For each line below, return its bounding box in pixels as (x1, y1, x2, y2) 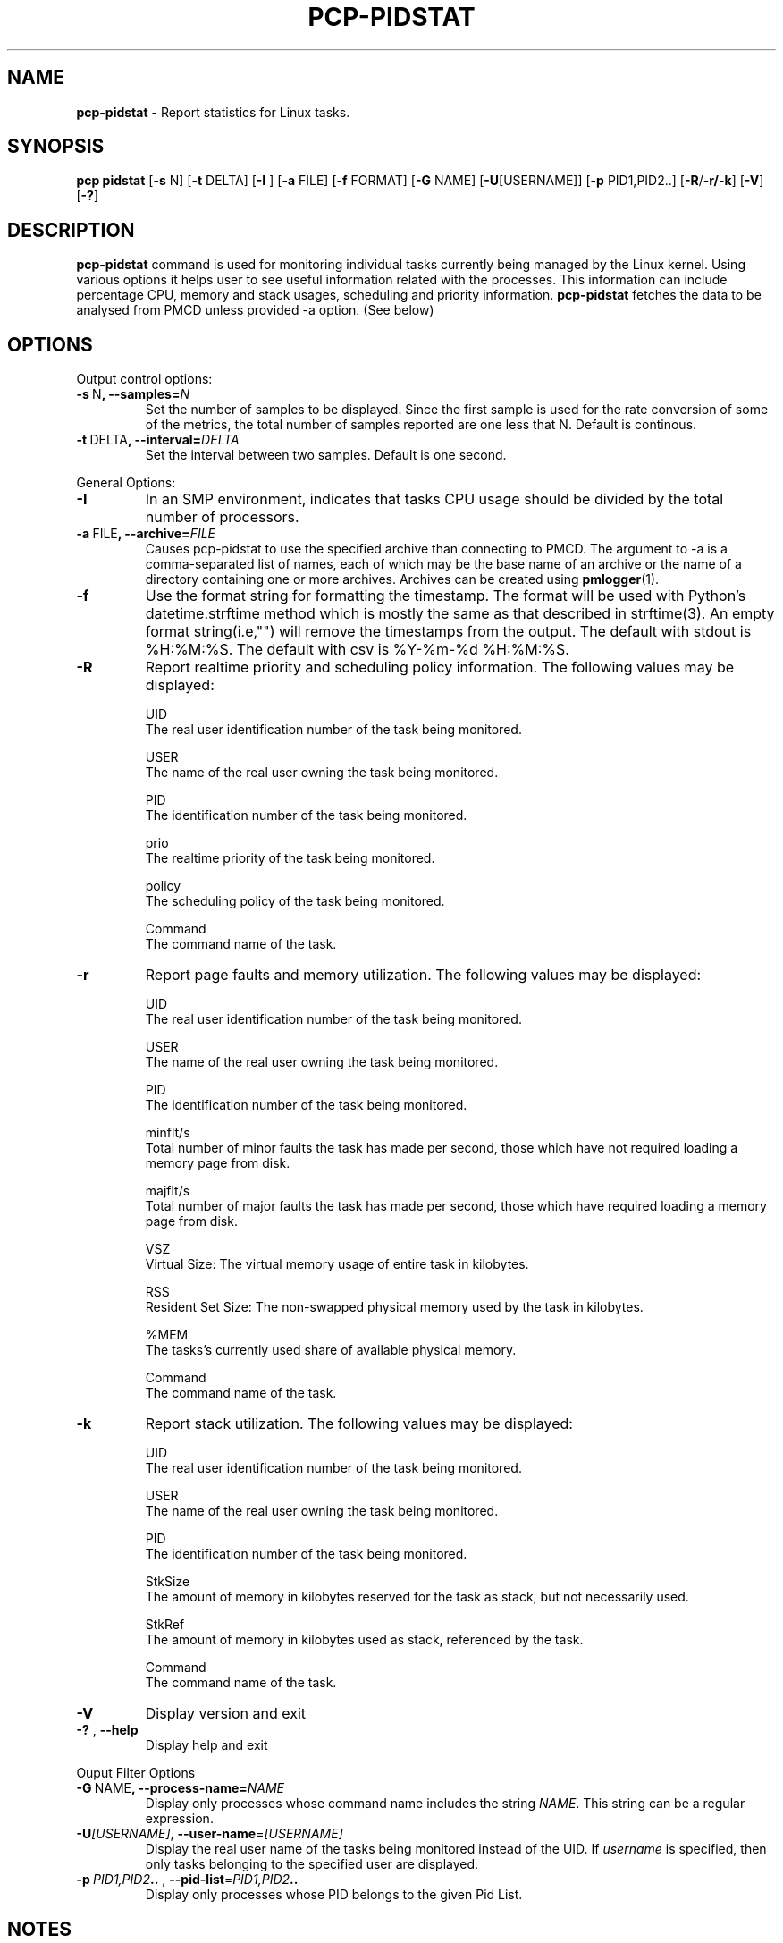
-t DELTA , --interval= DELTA (76, 432, 240, 448)
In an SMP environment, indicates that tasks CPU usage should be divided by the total (145, 490, 724, 509)
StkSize (145, 1574, 190, 1590)
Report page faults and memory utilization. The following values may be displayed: (145, 966, 702, 984)
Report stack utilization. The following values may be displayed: (145, 1415, 573, 1433)
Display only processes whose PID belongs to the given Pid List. (145, 1887, 523, 1903)
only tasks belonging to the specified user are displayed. (145, 1856, 479, 1872)
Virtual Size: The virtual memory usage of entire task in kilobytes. (145, 1256, 529, 1272)
